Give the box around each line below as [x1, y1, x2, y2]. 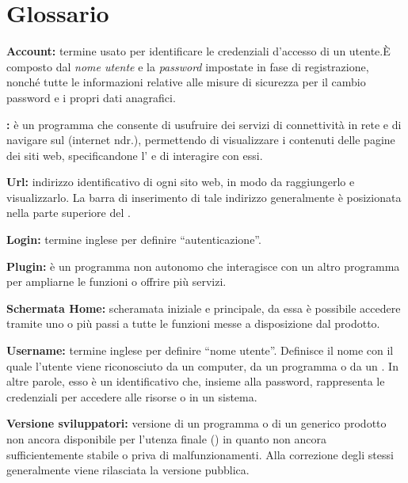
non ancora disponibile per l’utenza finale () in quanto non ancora [6, 431, 326, 447]
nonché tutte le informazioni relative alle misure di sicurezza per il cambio [6, 74, 366, 90]
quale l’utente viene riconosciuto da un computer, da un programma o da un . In [6, 357, 398, 374]
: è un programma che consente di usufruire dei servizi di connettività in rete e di [6, 116, 402, 132]
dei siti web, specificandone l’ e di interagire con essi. [6, 146, 263, 163]
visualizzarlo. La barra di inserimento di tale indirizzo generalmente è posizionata [6, 188, 402, 205]
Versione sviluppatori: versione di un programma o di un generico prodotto [6, 415, 387, 432]
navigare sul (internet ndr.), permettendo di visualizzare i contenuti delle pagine [6, 131, 395, 148]
